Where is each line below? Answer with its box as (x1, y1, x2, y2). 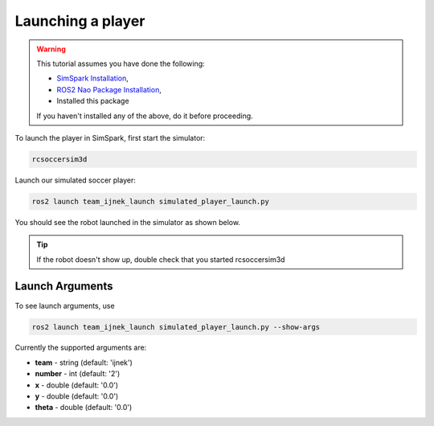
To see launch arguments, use (14, 301, 116, 310)
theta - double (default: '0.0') (35, 403, 133, 412)
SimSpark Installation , (56, 73, 129, 84)
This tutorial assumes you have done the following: (36, 59, 205, 68)
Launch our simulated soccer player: (14, 175, 136, 185)
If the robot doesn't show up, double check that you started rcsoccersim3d (36, 254, 285, 264)
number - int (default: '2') (35, 369, 121, 379)
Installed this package (56, 96, 129, 106)
